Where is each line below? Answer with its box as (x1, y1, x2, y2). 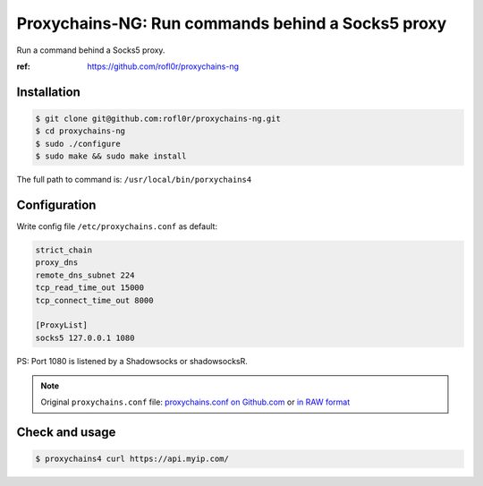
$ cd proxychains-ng (35, 126, 125, 136)
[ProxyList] (35, 320, 89, 330)
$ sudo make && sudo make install (35, 151, 187, 161)
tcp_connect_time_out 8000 (35, 295, 154, 305)
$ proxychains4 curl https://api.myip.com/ (35, 454, 230, 465)
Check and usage (16, 425, 116, 440)
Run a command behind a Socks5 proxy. (16, 45, 165, 55)
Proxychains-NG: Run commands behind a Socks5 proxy (16, 13, 447, 33)
